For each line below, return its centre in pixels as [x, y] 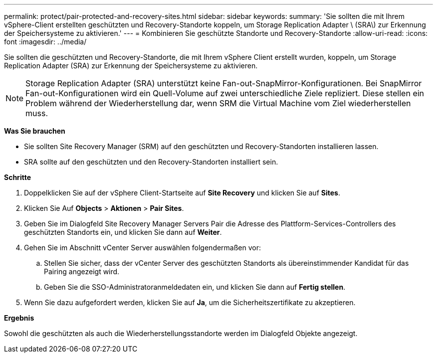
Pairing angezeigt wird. [82, 271]
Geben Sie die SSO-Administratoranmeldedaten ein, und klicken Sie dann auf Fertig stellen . [195, 287]
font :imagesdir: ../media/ [45, 42]
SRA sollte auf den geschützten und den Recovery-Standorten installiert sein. [151, 162]
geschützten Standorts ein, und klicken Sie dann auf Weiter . [123, 232]
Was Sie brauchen [35, 131]
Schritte [17, 177]
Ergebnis [19, 318]
